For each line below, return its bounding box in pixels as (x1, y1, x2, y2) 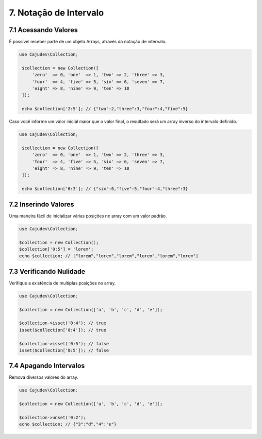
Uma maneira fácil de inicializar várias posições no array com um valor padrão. (9, 213, 167, 219)
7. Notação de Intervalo (9, 7, 104, 18)
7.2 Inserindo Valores (9, 200, 75, 209)
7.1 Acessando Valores (9, 26, 78, 34)
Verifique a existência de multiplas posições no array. (9, 280, 116, 286)
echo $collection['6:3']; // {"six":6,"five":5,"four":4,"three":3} (22, 186, 188, 192)
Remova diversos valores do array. (9, 374, 79, 380)
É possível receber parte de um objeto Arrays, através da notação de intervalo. (9, 39, 167, 45)
